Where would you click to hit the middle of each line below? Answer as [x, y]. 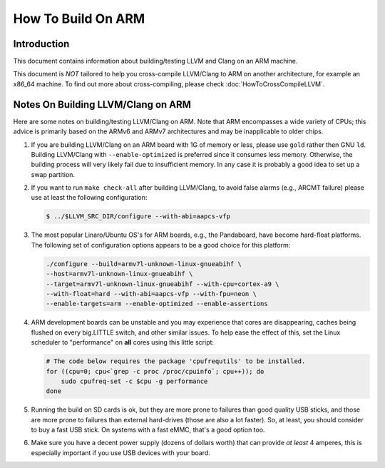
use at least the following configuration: [89, 198]
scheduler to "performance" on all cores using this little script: [122, 342]
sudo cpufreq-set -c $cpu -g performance [134, 381]
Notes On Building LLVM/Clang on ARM [102, 105]
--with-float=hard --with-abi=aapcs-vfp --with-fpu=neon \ [151, 294]
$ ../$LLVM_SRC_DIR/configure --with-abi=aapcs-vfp [138, 217]
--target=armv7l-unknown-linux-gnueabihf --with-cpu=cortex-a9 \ [163, 284]
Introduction [41, 44]
